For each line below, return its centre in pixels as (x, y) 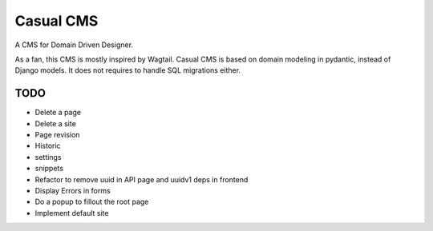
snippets (49, 169)
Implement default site (72, 213)
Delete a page (58, 113)
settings (48, 157)
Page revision (57, 135)
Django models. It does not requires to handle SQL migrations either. (127, 70)
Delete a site (55, 123)
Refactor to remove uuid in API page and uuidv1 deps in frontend (142, 179)
